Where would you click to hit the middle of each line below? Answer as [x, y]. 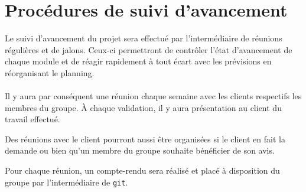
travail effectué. [32, 119]
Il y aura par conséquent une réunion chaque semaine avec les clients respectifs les [153, 96]
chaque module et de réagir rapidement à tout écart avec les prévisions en [138, 61]
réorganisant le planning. [50, 72]
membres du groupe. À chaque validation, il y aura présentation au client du [143, 107]
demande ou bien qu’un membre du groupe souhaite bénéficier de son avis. [140, 150]
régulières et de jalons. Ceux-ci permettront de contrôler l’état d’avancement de [149, 49]
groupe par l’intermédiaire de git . [66, 182]
